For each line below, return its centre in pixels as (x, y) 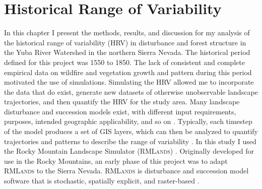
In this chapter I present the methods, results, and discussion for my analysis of (127, 33)
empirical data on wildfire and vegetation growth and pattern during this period (128, 72)
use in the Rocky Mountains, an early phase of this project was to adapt (116, 161)
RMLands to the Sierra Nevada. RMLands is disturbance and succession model (126, 171)
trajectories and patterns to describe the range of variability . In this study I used (130, 141)
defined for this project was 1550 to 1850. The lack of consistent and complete (124, 62)
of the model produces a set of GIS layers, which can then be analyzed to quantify (131, 131)
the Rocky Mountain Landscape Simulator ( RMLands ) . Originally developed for (129, 151)
